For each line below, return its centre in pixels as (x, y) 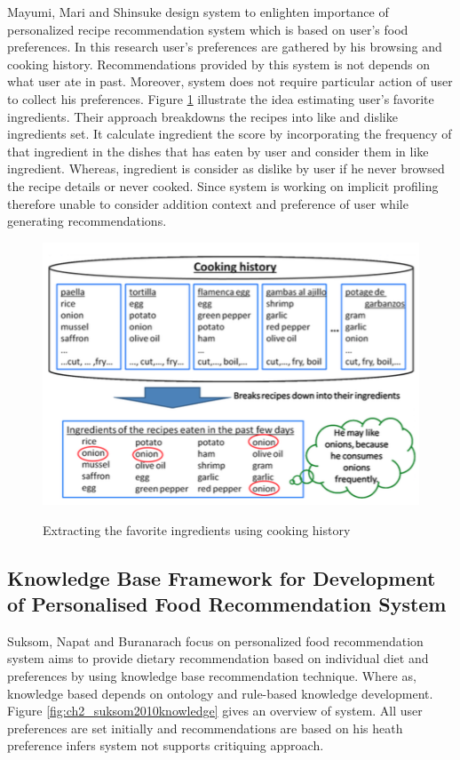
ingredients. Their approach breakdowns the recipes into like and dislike (202, 116)
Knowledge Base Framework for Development (222, 577)
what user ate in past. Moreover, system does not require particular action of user (230, 81)
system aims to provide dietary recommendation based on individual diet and (218, 658)
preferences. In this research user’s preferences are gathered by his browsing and (225, 47)
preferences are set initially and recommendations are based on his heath (205, 728)
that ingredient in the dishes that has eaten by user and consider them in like (218, 151)
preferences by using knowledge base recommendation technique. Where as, (212, 675)
